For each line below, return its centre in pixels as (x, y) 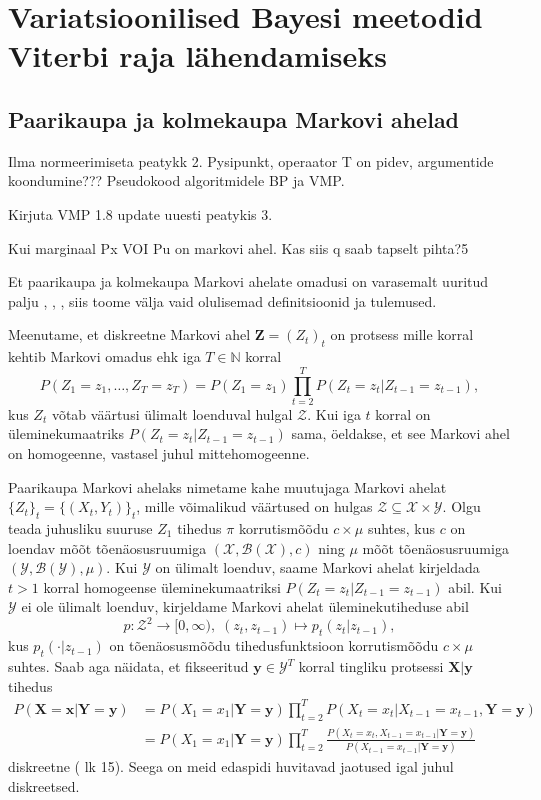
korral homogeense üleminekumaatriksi (162, 586)
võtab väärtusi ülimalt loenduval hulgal (172, 413)
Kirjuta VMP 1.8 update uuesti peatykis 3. (140, 213)
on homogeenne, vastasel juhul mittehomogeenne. (159, 453)
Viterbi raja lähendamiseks (197, 55)
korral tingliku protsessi (371, 666)
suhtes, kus (401, 528)
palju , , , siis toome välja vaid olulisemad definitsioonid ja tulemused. (222, 300)
